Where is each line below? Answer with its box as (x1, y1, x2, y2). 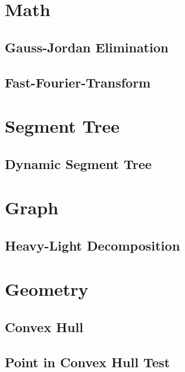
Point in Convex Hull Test (5, 352, 170, 371)
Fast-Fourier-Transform (5, 73, 151, 91)
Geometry (5, 277, 89, 301)
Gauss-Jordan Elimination (5, 37, 169, 56)
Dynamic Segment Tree (5, 154, 152, 173)
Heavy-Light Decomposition (5, 236, 180, 254)
